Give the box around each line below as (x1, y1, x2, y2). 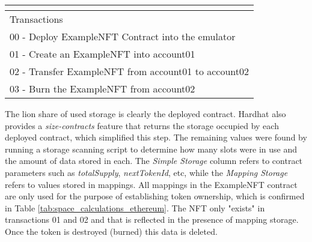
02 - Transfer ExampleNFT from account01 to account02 (10, 64, 249, 78)
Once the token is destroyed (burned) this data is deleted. (5, 225, 218, 237)
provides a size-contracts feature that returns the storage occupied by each (5, 119, 279, 132)
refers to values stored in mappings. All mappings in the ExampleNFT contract (5, 178, 298, 190)
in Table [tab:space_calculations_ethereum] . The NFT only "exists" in (5, 201, 265, 214)
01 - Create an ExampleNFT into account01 (10, 47, 195, 61)
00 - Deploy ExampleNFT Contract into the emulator (10, 29, 236, 43)
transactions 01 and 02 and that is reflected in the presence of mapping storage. (5, 213, 299, 226)
